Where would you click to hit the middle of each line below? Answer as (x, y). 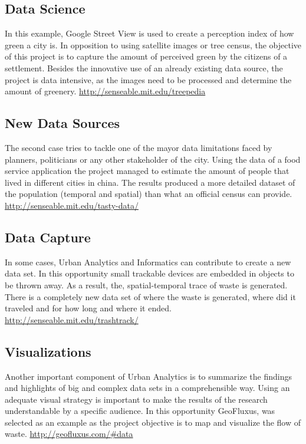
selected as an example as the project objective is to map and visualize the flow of (153, 422)
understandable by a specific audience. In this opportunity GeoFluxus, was (140, 411)
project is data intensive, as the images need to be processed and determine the (148, 79)
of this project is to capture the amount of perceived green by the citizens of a (146, 56)
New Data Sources (62, 123)
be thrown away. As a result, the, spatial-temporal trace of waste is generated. (146, 285)
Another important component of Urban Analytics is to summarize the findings (148, 376)
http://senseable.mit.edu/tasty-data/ (72, 205)
